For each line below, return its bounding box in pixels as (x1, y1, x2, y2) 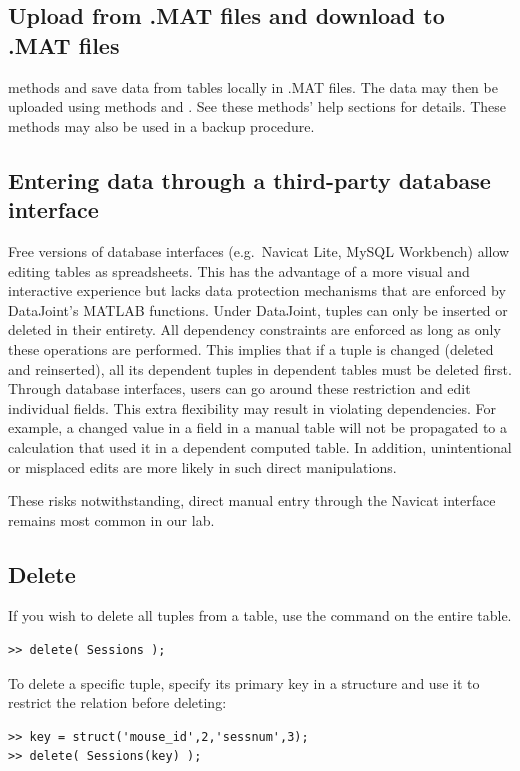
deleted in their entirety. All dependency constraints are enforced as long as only (8, 319, 501, 340)
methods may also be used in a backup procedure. (8, 115, 315, 136)
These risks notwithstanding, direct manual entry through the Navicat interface (8, 490, 496, 511)
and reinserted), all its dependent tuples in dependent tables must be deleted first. (8, 358, 512, 379)
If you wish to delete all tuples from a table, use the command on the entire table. (8, 605, 512, 626)
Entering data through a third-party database (8, 164, 491, 195)
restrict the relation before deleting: (8, 692, 227, 713)
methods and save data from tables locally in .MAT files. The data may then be (8, 76, 498, 97)
